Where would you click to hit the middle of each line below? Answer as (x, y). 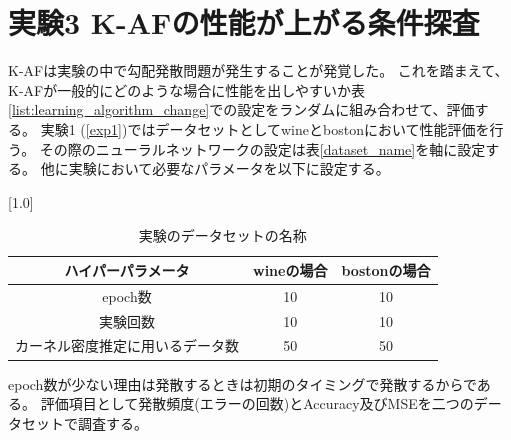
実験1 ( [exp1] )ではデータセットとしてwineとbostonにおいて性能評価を (265, 128)
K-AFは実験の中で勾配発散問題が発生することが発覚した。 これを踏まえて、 (258, 70)
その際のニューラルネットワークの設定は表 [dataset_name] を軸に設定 (262, 148)
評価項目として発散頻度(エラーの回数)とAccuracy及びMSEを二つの (257, 403)
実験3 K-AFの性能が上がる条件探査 (244, 22)
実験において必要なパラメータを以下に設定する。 (229, 168)
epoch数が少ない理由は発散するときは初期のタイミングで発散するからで (242, 383)
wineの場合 (290, 269)
